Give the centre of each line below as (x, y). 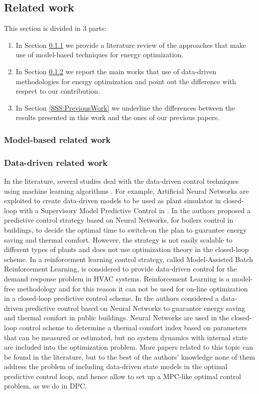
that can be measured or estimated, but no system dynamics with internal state (126, 337)
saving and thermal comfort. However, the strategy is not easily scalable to (118, 239)
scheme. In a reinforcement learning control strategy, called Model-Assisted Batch (129, 259)
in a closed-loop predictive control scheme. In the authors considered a (112, 298)
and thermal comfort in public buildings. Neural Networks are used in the (117, 318)
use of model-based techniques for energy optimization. (100, 55)
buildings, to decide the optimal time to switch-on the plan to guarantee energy (126, 229)
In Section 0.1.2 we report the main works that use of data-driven (116, 71)
